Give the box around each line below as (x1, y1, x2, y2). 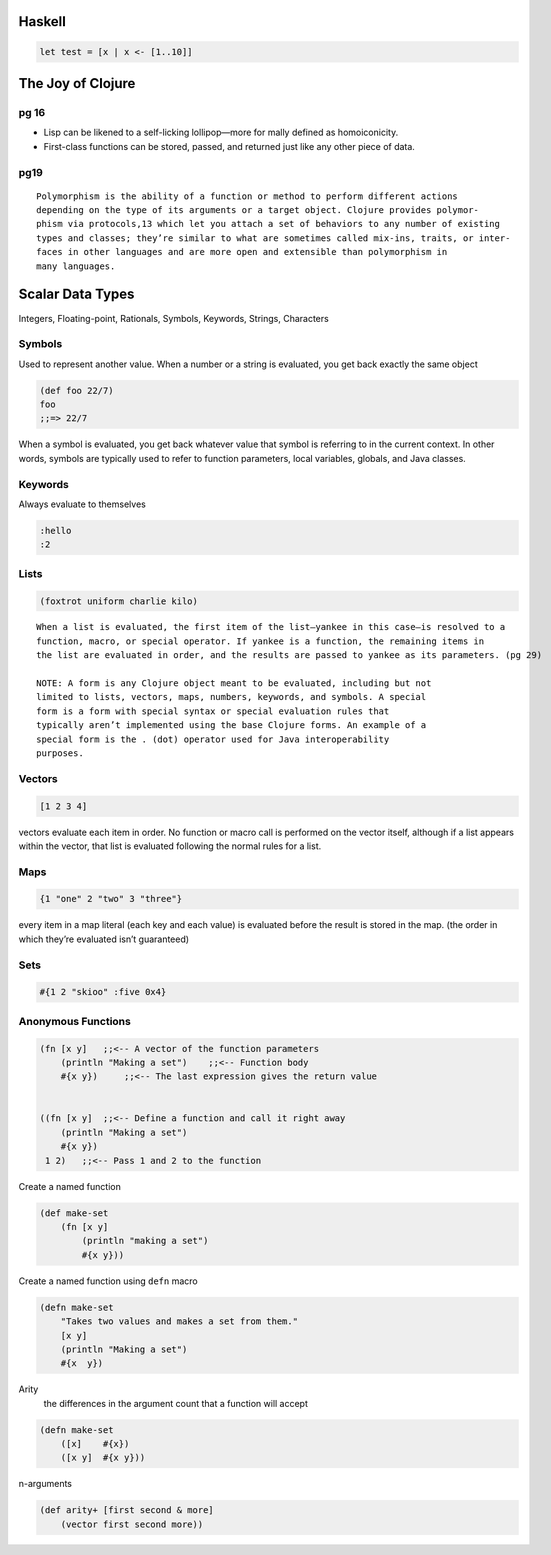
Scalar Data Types (18, 286, 135, 303)
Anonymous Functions (18, 1014, 132, 1028)
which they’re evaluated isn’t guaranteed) (18, 933, 190, 945)
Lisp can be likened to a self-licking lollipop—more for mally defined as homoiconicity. (43, 126, 399, 139)
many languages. (36, 260, 116, 272)
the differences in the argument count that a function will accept (43, 1397, 309, 1409)
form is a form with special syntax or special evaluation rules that (36, 705, 390, 717)
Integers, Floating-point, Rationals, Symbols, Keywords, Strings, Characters (18, 312, 329, 324)
